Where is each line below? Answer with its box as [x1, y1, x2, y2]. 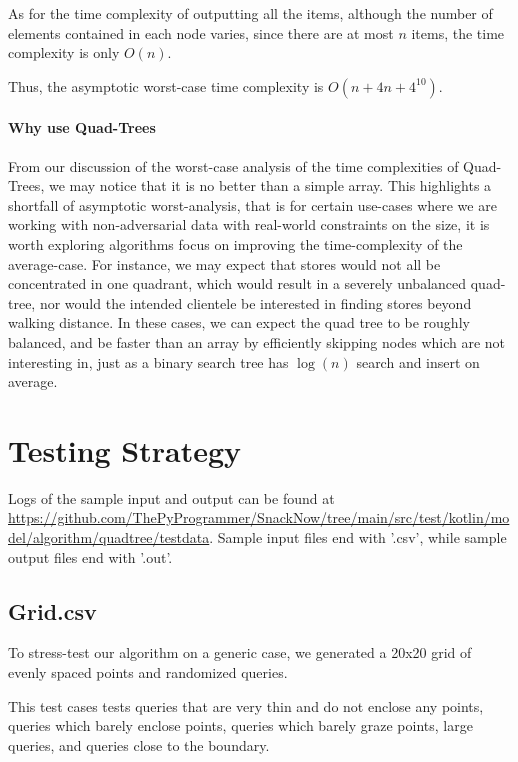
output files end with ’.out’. [8, 546, 173, 567]
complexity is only [8, 42, 120, 63]
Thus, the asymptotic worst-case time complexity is [8, 75, 324, 96]
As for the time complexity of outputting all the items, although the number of [8, 3, 493, 23]
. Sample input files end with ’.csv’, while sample [209, 527, 507, 548]
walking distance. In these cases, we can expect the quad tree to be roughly [8, 312, 470, 333]
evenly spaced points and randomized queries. [8, 662, 288, 682]
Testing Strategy [8, 429, 242, 470]
